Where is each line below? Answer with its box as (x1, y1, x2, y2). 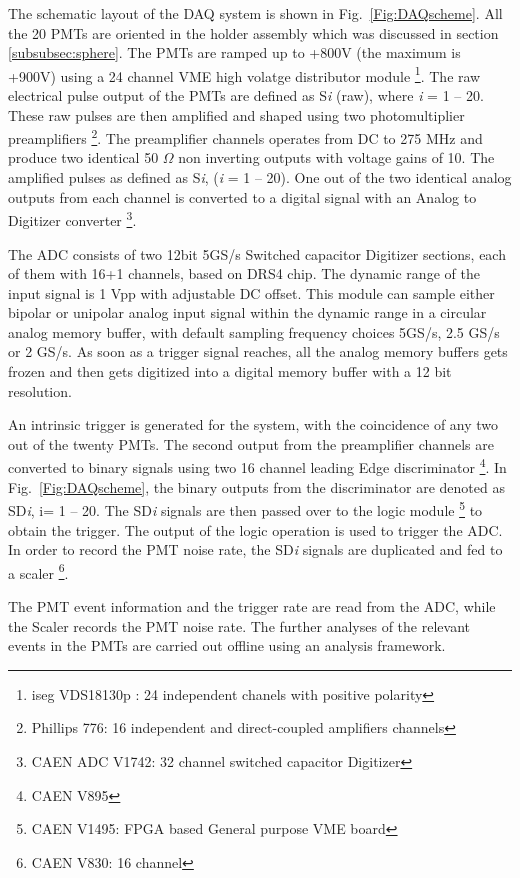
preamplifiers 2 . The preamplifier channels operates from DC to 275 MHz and (8, 125, 483, 148)
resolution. (8, 380, 72, 401)
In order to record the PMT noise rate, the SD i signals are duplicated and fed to (8, 539, 503, 560)
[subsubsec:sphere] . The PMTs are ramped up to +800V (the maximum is (8, 42, 461, 63)
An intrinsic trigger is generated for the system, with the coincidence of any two (8, 414, 499, 435)
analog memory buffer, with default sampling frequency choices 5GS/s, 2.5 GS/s (8, 321, 500, 342)
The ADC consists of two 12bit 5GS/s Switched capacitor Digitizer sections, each (8, 243, 506, 264)
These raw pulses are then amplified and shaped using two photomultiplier (8, 104, 465, 125)
